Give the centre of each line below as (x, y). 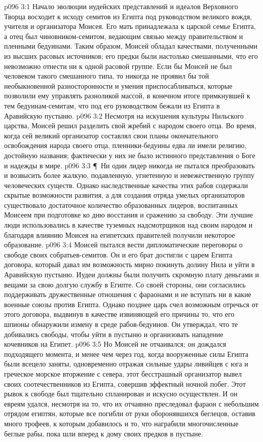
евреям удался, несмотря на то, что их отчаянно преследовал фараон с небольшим (131, 403)
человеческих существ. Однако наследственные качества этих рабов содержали (126, 185)
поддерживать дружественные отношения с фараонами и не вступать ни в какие (128, 294)
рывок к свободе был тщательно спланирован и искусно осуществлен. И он (121, 394)
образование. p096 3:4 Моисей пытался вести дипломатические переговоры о (123, 245)
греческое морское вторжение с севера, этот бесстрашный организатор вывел (123, 373)
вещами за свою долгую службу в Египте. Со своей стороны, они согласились (125, 284)
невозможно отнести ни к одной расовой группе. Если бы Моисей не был (118, 66)
